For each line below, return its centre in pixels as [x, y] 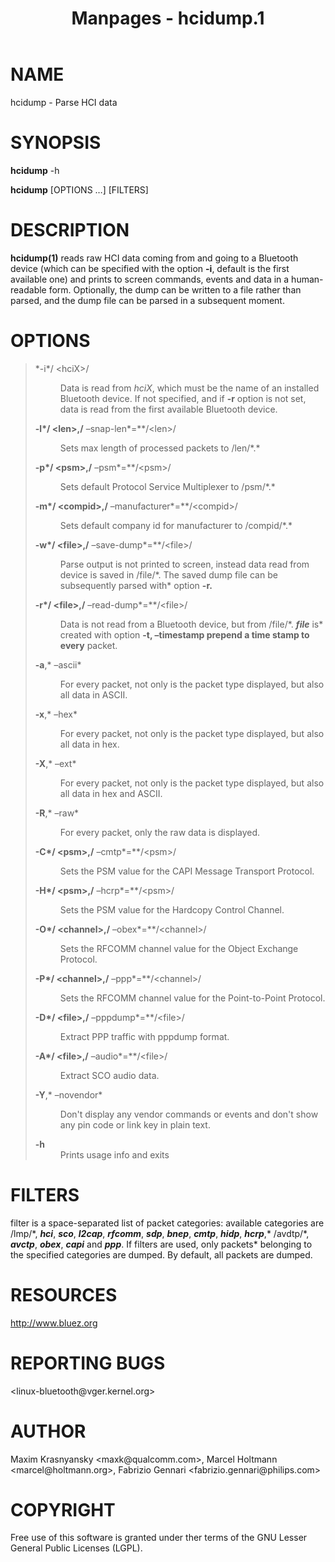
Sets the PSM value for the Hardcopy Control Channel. [172, 909]
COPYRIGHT [63, 1509]
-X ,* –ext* [55, 763]
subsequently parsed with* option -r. [136, 585]
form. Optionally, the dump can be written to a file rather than [175, 289]
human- [307, 279]
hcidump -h [35, 170]
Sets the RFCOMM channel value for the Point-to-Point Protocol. [192, 998]
